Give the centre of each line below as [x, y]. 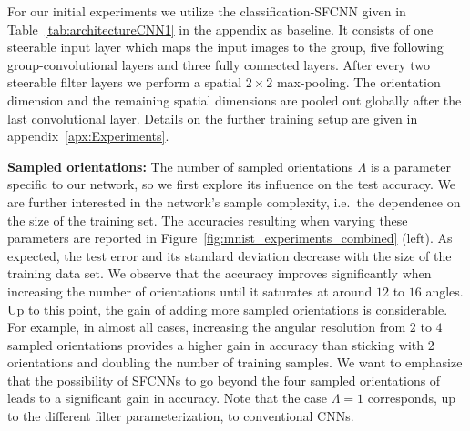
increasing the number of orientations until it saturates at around [190, 291]
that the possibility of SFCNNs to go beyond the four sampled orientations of [224, 380]
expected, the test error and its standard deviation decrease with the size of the [230, 255]
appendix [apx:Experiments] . [88, 136]
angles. [444, 291]
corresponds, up [412, 398]
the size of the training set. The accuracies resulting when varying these [208, 220]
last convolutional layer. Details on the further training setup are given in [213, 118]
